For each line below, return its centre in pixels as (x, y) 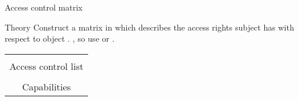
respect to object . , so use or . (60, 38)
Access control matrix (44, 7)
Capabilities (46, 86)
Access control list (47, 66)
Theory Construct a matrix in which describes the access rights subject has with (149, 27)
